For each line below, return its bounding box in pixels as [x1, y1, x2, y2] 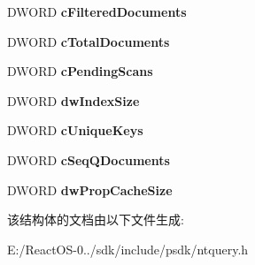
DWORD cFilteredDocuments [7, 3, 187, 20]
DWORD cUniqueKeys [7, 121, 143, 140]
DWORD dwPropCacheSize [7, 180, 173, 199]
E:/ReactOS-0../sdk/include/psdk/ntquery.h [7, 239, 249, 258]
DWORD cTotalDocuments [7, 32, 170, 50]
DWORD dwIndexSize [7, 91, 140, 110]
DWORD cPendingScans [7, 62, 153, 80]
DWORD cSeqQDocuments [7, 150, 170, 169]
